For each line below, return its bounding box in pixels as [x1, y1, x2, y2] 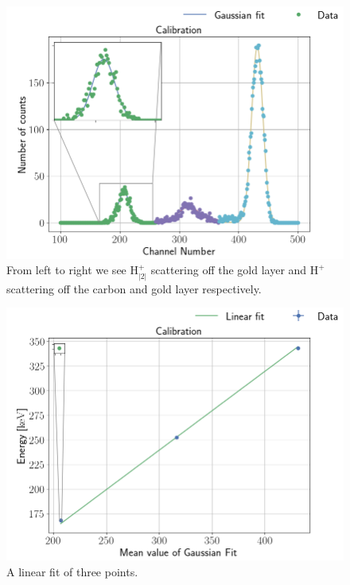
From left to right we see [6, 262, 126, 278]
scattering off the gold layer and [150, 262, 307, 278]
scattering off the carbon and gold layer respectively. [6, 280, 262, 296]
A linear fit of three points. [6, 563, 138, 579]
